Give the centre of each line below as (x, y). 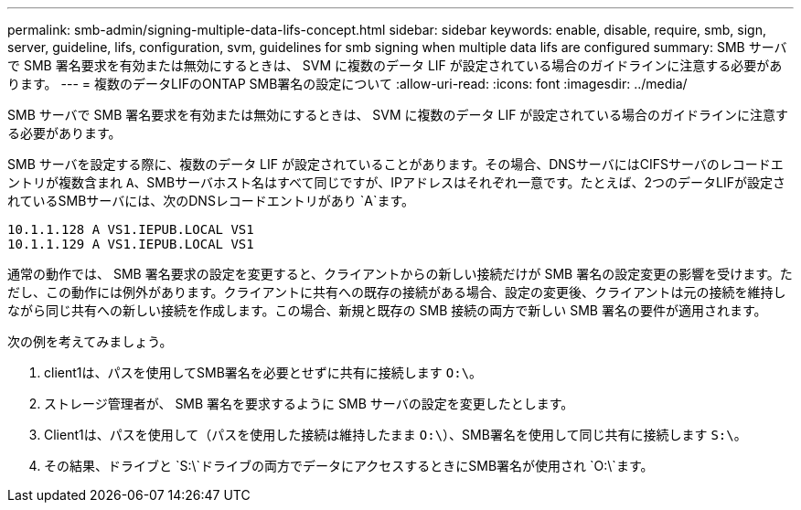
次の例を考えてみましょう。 (90, 341)
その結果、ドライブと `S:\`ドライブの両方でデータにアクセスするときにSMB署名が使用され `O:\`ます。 (349, 466)
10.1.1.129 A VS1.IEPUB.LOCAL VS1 (131, 244)
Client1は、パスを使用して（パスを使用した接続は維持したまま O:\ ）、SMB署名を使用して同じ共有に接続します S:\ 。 (395, 435)
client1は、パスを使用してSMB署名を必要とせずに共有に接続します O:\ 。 (263, 372)
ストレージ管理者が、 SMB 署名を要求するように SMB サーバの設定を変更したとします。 (309, 404)
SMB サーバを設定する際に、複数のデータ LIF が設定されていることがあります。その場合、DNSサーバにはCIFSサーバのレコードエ (395, 164)
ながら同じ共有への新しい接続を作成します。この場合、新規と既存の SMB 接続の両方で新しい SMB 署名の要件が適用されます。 (387, 310)
